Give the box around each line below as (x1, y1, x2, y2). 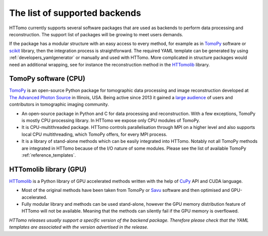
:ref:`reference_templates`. (21, 152, 76, 158)
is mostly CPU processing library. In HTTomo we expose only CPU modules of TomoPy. (21, 117, 201, 123)
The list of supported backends (9, 7, 141, 18)
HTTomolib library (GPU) (9, 165, 87, 174)
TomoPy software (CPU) (9, 74, 85, 83)
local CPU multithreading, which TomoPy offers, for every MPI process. (21, 131, 167, 137)
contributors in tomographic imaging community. (9, 102, 109, 108)
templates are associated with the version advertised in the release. (9, 224, 148, 230)
